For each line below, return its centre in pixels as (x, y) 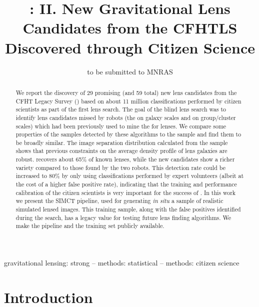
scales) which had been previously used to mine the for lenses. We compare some (121, 126)
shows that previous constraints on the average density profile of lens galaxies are (121, 151)
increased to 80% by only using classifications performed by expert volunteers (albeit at (130, 176)
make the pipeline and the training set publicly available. (90, 226)
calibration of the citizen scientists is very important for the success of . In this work (126, 192)
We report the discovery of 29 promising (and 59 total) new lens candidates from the (126, 92)
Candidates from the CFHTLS (130, 28)
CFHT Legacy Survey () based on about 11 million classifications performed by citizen (128, 101)
